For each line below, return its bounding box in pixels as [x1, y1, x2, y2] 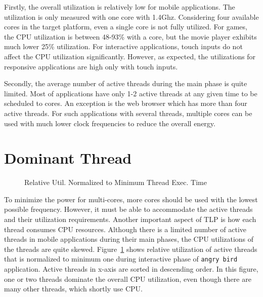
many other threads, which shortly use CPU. [4, 283, 143, 294]
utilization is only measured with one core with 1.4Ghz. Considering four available [4, 11, 259, 22]
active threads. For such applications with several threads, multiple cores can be [4, 107, 252, 118]
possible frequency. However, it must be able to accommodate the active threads [4, 204, 253, 214]
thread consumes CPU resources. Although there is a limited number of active [4, 224, 247, 234]
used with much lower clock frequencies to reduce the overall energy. [4, 118, 215, 128]
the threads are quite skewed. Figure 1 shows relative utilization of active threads [4, 243, 257, 254]
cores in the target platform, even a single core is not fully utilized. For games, [4, 21, 247, 32]
